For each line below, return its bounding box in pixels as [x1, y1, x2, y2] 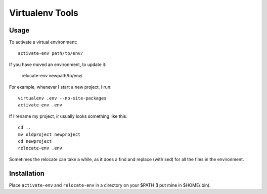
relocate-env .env [18, 145, 63, 151]
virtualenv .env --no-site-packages [18, 96, 107, 101]
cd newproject [18, 138, 52, 144]
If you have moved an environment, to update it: [9, 62, 107, 67]
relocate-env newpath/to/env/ [21, 73, 83, 79]
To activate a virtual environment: [9, 39, 78, 45]
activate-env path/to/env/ [18, 51, 84, 56]
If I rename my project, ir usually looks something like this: [9, 113, 128, 119]
